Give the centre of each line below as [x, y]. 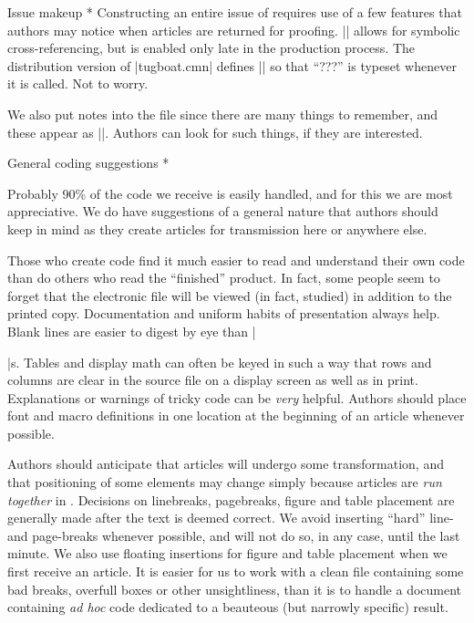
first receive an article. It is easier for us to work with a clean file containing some [236, 571]
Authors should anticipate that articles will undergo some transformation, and [226, 464]
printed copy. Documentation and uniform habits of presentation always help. [224, 313]
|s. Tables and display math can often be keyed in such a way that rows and [220, 362]
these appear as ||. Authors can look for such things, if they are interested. [215, 132]
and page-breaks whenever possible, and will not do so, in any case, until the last [234, 535]
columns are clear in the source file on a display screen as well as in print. [213, 380]
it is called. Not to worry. [78, 83]
